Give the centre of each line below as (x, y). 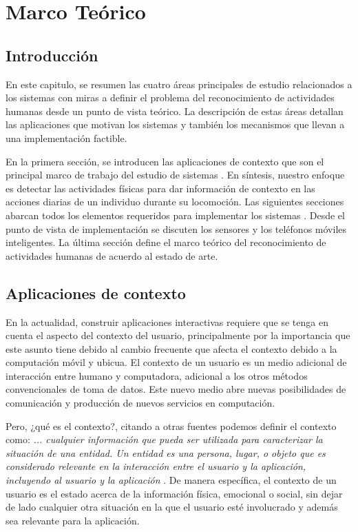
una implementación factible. (66, 137)
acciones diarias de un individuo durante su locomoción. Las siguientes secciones (175, 202)
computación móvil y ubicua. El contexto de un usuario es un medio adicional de (176, 362)
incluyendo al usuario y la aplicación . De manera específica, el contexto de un (171, 480)
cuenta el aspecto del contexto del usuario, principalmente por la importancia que (178, 335)
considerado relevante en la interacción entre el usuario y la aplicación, (156, 466)
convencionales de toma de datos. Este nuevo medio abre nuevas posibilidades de (176, 389)
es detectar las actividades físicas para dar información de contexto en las (160, 188)
